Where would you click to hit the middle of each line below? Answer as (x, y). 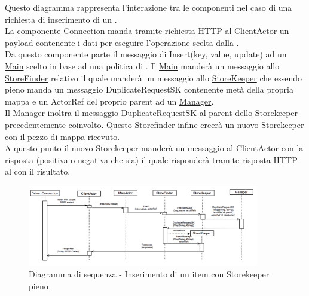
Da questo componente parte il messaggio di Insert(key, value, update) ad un (146, 54)
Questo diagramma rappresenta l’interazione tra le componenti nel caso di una (149, 7)
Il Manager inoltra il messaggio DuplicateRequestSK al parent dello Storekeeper (152, 113)
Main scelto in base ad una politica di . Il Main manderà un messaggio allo (142, 65)
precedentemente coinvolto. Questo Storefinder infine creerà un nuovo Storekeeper (154, 124)
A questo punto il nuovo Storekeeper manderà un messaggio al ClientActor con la (154, 148)
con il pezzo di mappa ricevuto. (62, 136)
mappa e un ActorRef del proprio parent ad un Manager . (109, 101)
